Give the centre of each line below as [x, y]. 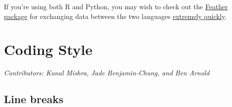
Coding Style [48, 49]
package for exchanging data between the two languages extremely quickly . [115, 16]
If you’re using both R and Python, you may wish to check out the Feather [116, 6]
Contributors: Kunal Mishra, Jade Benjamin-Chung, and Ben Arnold [107, 73]
